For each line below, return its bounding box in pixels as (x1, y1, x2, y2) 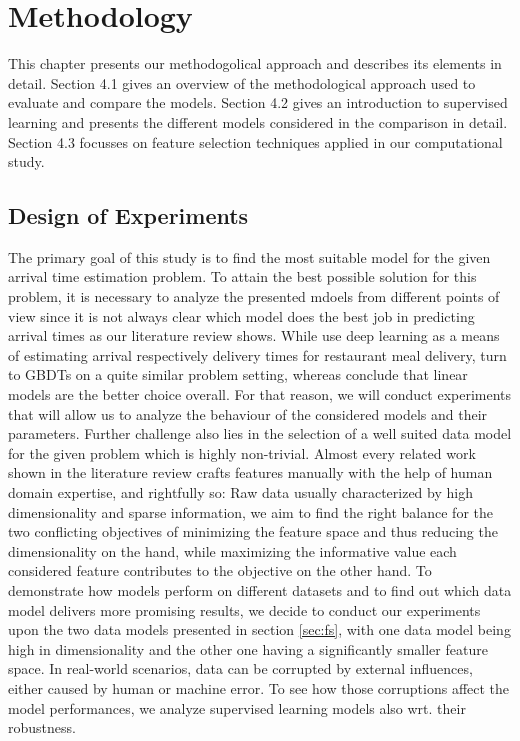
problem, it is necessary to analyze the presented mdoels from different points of (8, 286, 500, 307)
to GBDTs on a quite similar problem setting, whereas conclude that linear (8, 364, 468, 385)
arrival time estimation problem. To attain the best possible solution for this (8, 266, 477, 287)
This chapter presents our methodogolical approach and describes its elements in (8, 53, 502, 74)
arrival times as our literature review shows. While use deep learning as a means (8, 325, 500, 346)
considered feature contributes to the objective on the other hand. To (8, 560, 432, 581)
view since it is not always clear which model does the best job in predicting (8, 305, 475, 326)
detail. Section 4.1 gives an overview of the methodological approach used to (8, 72, 476, 93)
